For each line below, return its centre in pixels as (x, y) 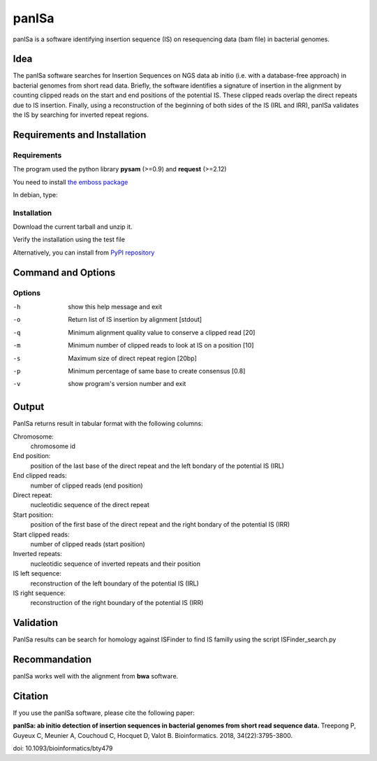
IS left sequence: (37, 574)
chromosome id (53, 446)
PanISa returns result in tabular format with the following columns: (108, 424)
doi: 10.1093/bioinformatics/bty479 (63, 748)
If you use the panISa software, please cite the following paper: (104, 713)
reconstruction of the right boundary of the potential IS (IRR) (117, 603)
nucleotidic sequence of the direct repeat (90, 505)
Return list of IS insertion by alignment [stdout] (135, 320)
